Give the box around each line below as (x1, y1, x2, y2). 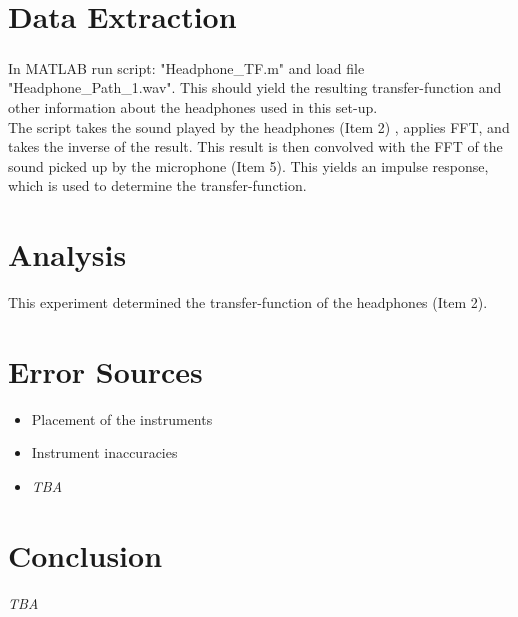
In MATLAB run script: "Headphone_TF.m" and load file (8, 57, 365, 78)
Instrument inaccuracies (31, 442, 178, 463)
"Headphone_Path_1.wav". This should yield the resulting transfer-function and (8, 77, 502, 98)
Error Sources (8, 350, 203, 391)
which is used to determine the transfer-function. (8, 175, 307, 196)
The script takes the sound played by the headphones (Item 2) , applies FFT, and (8, 116, 510, 137)
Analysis (8, 234, 127, 275)
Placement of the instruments (31, 408, 213, 429)
